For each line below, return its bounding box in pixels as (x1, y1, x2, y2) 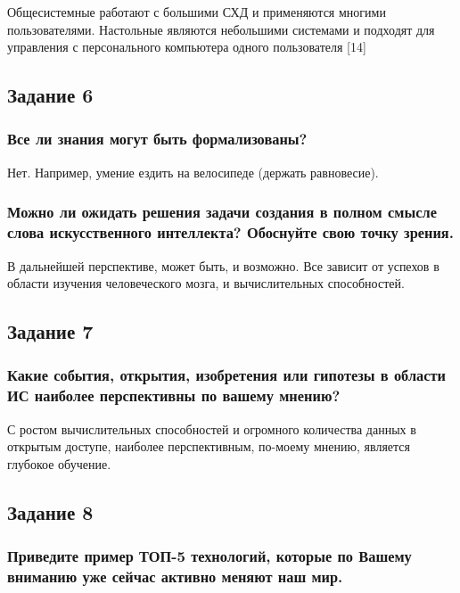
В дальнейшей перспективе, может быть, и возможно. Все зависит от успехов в (7, 256, 439, 275)
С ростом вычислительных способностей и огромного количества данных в (7, 419, 416, 438)
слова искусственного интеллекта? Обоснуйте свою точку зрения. (7, 221, 454, 243)
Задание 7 (7, 317, 94, 345)
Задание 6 (7, 81, 94, 109)
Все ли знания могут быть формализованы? (7, 128, 308, 150)
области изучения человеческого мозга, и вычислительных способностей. (7, 274, 405, 292)
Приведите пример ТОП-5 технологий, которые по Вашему (7, 545, 412, 567)
